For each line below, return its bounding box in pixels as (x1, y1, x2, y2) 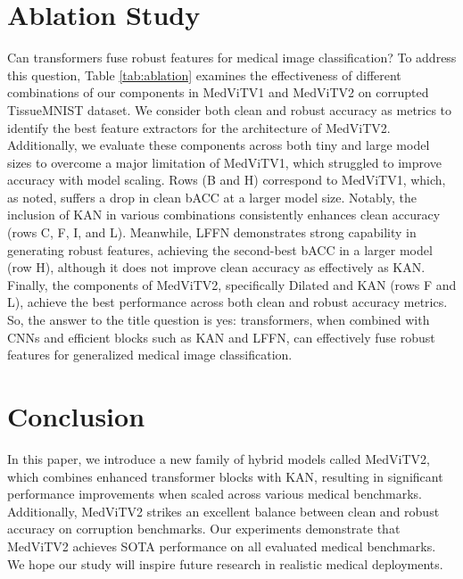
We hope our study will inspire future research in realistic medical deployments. (7, 554, 443, 573)
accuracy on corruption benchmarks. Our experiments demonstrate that (7, 519, 401, 538)
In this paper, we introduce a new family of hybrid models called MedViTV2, (7, 449, 430, 467)
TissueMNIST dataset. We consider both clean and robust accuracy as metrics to (7, 100, 452, 119)
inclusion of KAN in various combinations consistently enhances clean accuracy (7, 205, 441, 224)
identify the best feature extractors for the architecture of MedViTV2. (7, 118, 391, 136)
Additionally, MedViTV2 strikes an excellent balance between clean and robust (7, 501, 440, 520)
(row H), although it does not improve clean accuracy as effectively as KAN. (7, 258, 426, 277)
